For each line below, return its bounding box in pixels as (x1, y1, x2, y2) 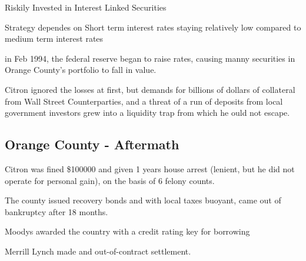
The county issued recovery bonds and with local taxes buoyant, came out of (5, 194, 281, 206)
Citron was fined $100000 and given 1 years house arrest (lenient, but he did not (5, 162, 295, 175)
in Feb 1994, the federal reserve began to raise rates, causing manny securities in (5, 52, 295, 64)
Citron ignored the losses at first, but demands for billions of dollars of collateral (5, 83, 295, 95)
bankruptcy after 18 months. (5, 205, 108, 217)
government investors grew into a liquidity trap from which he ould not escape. (5, 106, 290, 119)
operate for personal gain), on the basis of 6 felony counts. (5, 174, 215, 186)
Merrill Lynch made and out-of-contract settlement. (5, 245, 191, 257)
